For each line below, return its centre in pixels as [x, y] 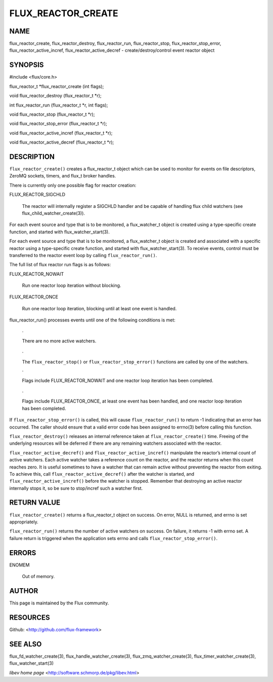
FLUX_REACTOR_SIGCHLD [37, 195]
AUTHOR [24, 591]
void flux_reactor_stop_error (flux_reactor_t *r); [58, 124]
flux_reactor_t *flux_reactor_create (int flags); [57, 86]
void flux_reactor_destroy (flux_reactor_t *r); [55, 96]
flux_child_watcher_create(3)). [54, 213]
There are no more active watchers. [59, 341]
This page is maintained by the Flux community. [59, 603]
